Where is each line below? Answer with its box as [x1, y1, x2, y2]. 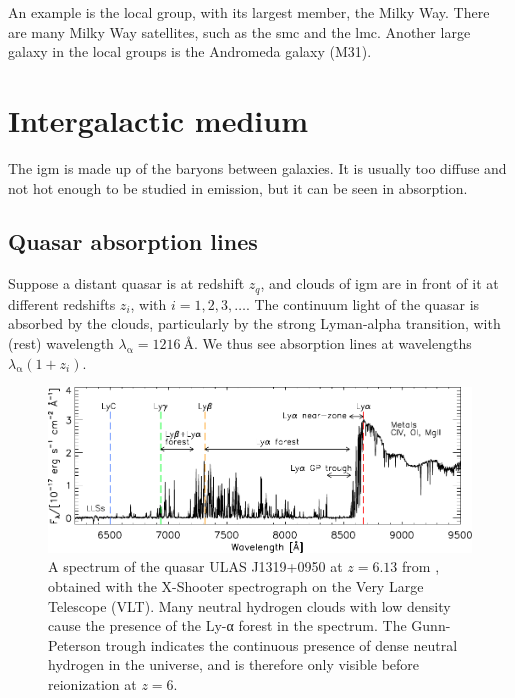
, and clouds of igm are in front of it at [260, 273, 499, 294]
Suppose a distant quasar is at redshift [8, 273, 245, 294]
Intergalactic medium [8, 99, 308, 140]
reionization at [48, 673, 137, 694]
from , [402, 556, 440, 577]
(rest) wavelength [8, 332, 114, 353]
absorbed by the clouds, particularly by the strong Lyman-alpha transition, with [8, 313, 501, 334]
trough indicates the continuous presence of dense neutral [105, 634, 458, 655]
